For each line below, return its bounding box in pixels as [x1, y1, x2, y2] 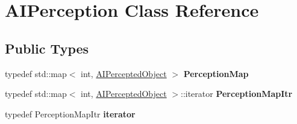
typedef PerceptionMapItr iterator [5, 107, 136, 120]
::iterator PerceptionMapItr [181, 87, 293, 100]
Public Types [5, 39, 89, 57]
